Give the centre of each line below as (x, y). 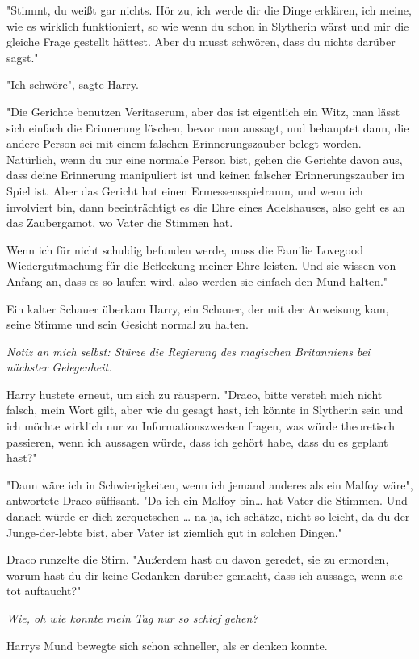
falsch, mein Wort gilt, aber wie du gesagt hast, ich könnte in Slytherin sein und (205, 410)
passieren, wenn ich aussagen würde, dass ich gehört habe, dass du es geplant (197, 441)
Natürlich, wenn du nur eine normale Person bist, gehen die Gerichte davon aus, (205, 159)
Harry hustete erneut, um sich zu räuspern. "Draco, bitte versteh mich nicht (195, 394)
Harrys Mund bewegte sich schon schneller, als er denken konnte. (167, 645)
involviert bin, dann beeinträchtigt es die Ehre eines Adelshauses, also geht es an (206, 206)
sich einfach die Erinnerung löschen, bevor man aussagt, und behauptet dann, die (208, 127)
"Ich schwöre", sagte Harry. (73, 84)
